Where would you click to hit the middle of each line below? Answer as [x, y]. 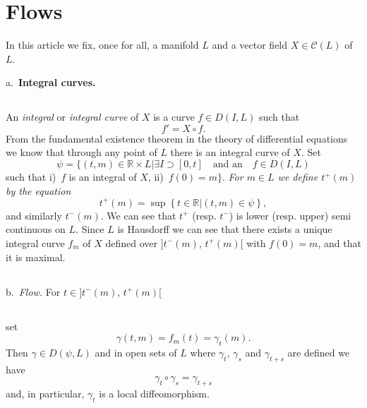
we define [298, 177]
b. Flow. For [33, 291]
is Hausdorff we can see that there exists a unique [225, 229]
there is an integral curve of [230, 152]
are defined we [319, 352]
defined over [132, 242]
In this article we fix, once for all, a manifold [102, 45]
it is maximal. [36, 257]
